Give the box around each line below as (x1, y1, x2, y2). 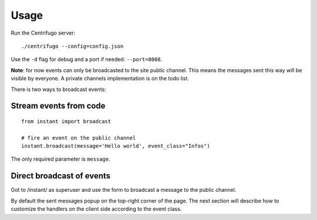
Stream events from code (11, 101, 106, 111)
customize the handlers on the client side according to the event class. (11, 205, 182, 212)
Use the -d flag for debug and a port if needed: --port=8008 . (11, 56, 163, 63)
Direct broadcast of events (11, 171, 111, 181)
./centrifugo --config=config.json (21, 43, 124, 49)
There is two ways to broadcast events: (11, 86, 106, 93)
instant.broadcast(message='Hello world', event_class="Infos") (21, 143, 211, 150)
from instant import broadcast (21, 118, 112, 124)
